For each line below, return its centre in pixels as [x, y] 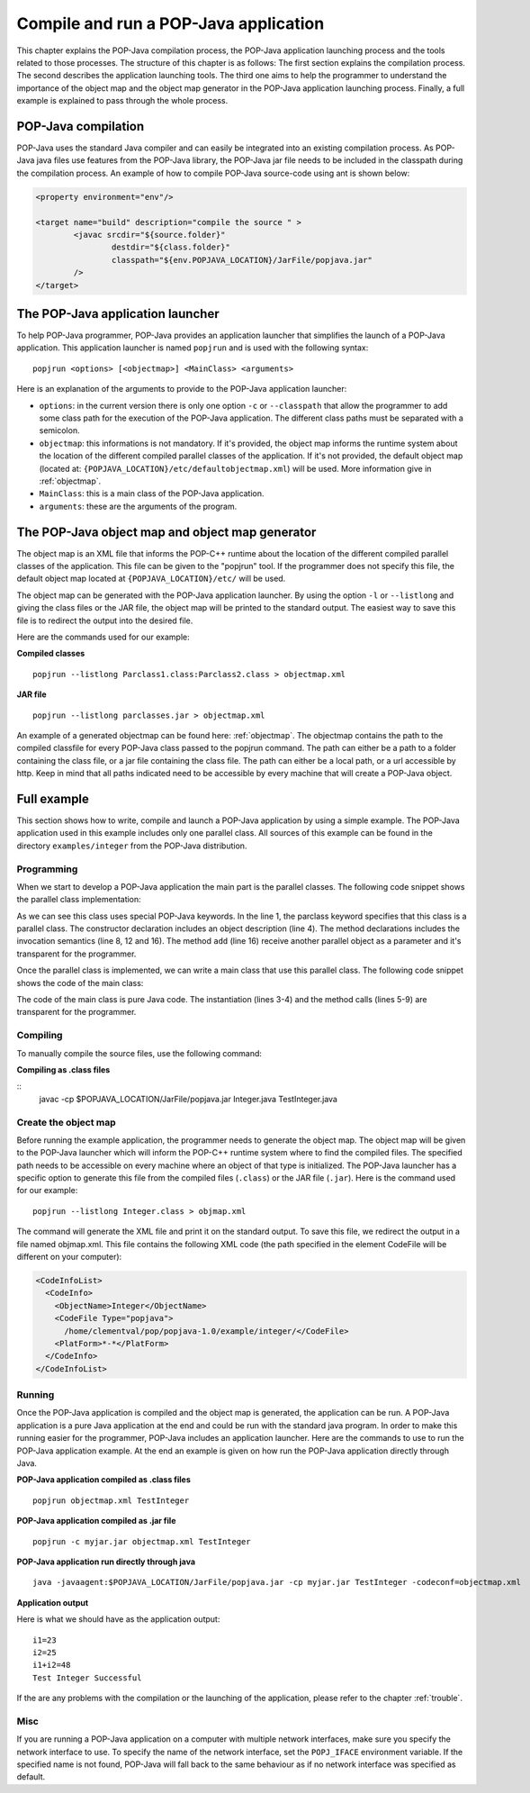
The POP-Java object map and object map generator [166, 532]
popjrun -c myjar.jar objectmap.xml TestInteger [142, 1541]
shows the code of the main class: [80, 983]
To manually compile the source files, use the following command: [139, 1053]
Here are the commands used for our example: [103, 637]
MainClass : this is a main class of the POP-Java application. [152, 494]
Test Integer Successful [87, 1678]
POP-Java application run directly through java [106, 1562]
